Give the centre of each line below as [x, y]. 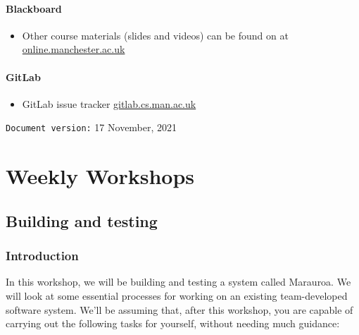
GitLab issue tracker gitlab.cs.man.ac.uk [109, 103]
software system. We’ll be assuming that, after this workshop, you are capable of [179, 309]
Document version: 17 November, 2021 [92, 127]
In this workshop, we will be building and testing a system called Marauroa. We [178, 282]
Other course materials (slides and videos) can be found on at [155, 35]
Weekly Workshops [100, 176]
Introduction [42, 256]
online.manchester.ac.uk [74, 49]
